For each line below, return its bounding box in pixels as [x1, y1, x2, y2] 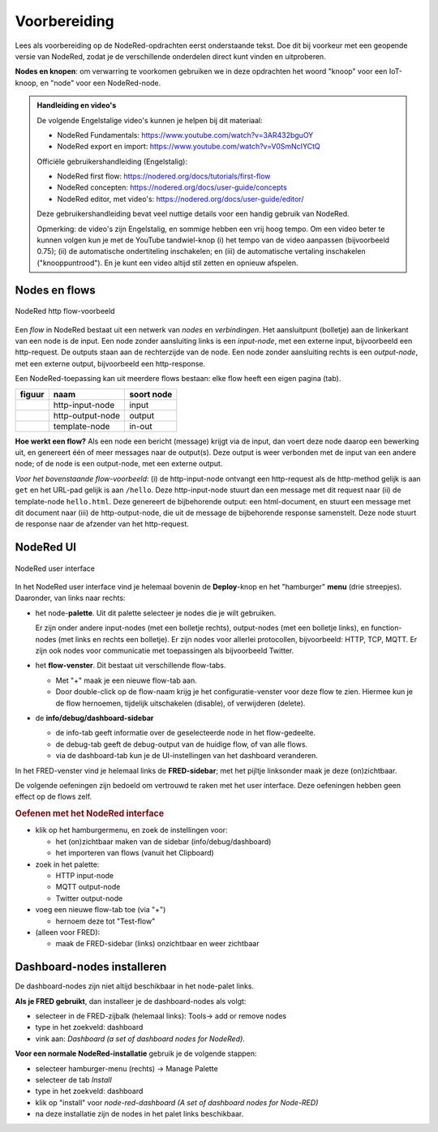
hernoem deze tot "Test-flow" [55, 916, 156, 926]
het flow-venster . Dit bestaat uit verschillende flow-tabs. [35, 661, 226, 671]
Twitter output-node [55, 893, 123, 903]
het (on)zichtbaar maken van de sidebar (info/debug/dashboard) [55, 836, 272, 847]
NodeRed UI [15, 540, 77, 555]
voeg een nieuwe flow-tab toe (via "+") [35, 905, 166, 915]
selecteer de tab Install [35, 1074, 113, 1084]
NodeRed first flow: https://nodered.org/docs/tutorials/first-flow [57, 171, 271, 182]
